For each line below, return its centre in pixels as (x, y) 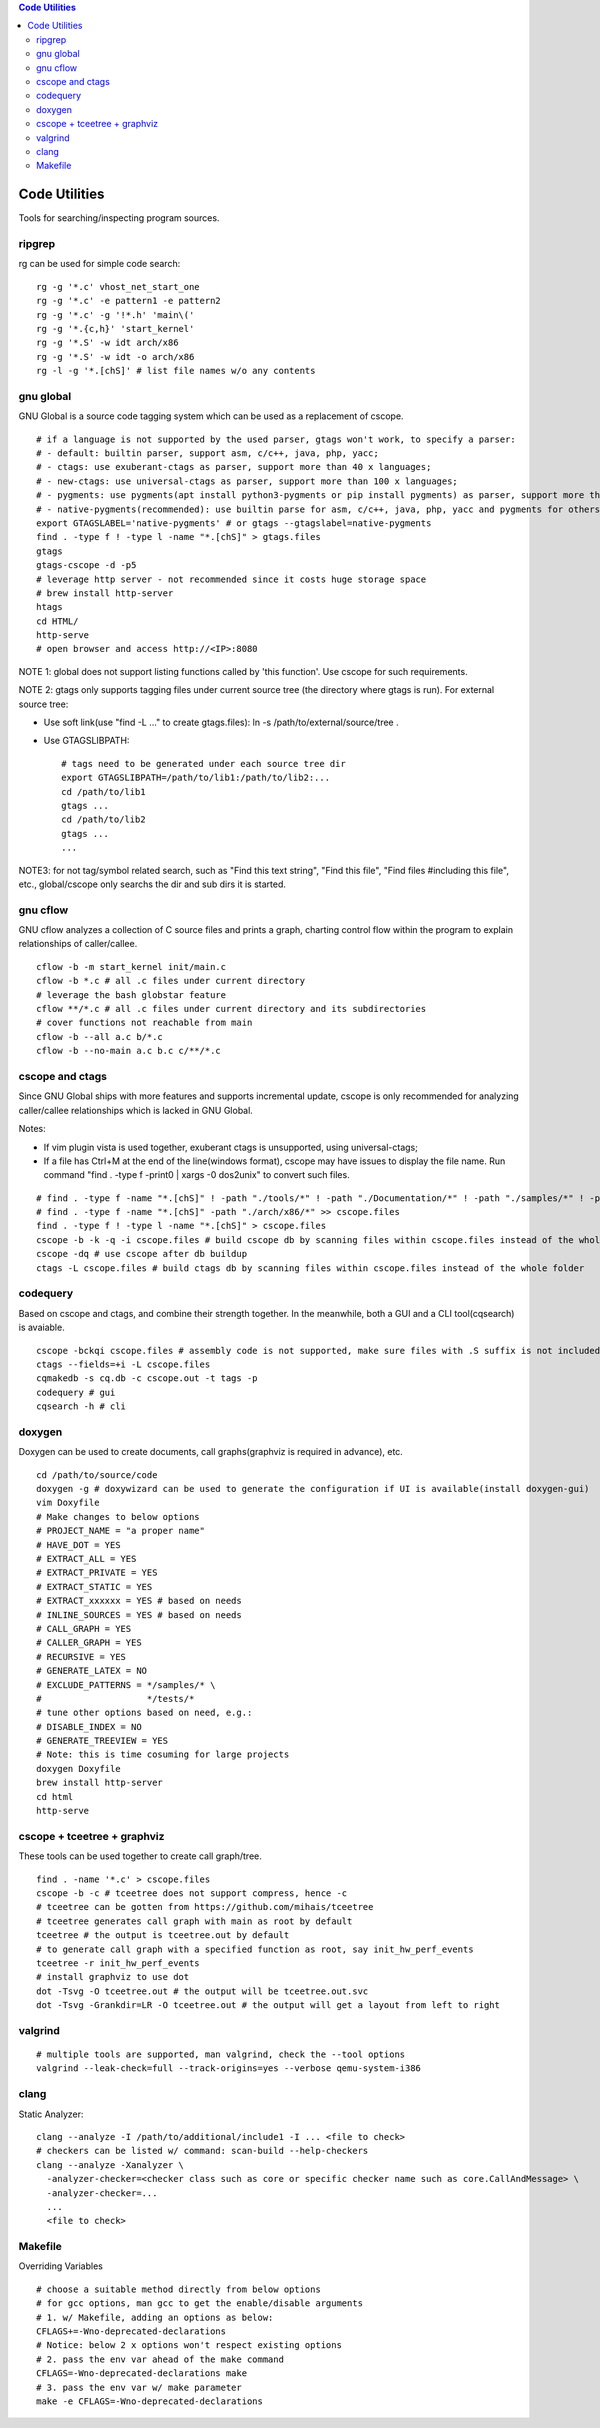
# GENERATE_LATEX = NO (92, 1671)
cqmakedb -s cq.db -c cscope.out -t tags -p (147, 1378)
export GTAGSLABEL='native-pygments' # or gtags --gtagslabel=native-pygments (234, 523)
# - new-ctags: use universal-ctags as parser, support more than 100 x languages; (247, 481)
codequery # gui (76, 1392)
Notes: (32, 1129)
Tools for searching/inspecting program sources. (119, 218)
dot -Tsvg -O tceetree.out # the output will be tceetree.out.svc (202, 1991)
